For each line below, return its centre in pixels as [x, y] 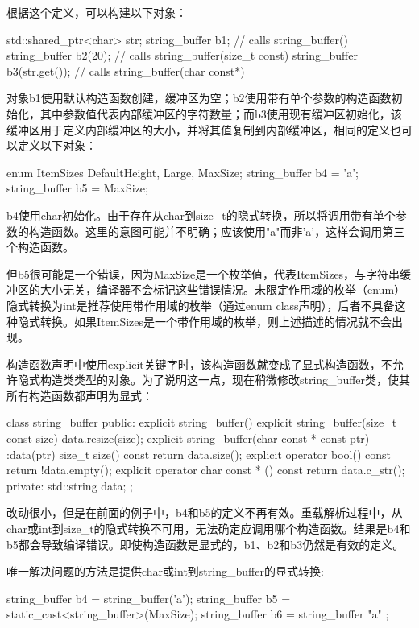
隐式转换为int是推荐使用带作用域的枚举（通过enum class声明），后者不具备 [201, 305]
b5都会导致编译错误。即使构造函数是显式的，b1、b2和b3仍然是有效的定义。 [205, 544]
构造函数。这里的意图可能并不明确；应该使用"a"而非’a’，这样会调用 [205, 231]
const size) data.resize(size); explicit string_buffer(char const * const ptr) [188, 438]
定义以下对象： [57, 145]
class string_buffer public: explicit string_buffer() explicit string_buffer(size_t [202, 422]
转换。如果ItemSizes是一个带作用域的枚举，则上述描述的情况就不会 [216, 321]
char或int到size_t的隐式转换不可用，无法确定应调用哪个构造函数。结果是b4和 [209, 529]
